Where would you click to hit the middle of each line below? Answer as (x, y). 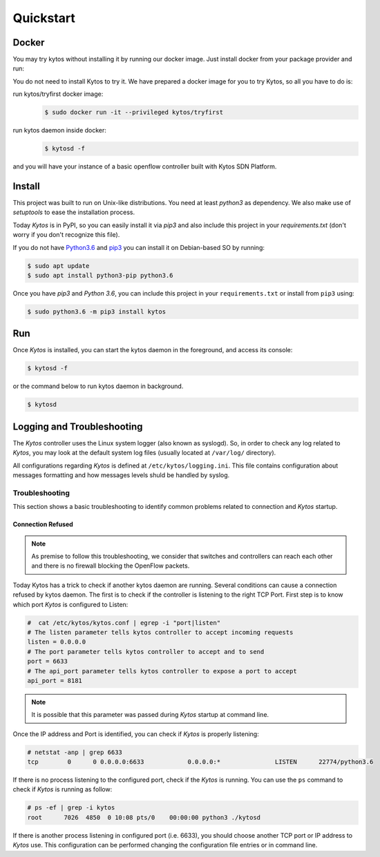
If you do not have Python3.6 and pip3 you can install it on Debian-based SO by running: (139, 247)
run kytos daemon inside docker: (60, 131)
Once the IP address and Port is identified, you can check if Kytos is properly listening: (136, 734)
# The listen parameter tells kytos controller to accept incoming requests (160, 632)
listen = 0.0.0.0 (57, 642)
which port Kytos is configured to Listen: (70, 604)
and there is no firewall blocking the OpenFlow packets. (111, 566)
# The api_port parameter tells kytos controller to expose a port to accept (162, 671)
